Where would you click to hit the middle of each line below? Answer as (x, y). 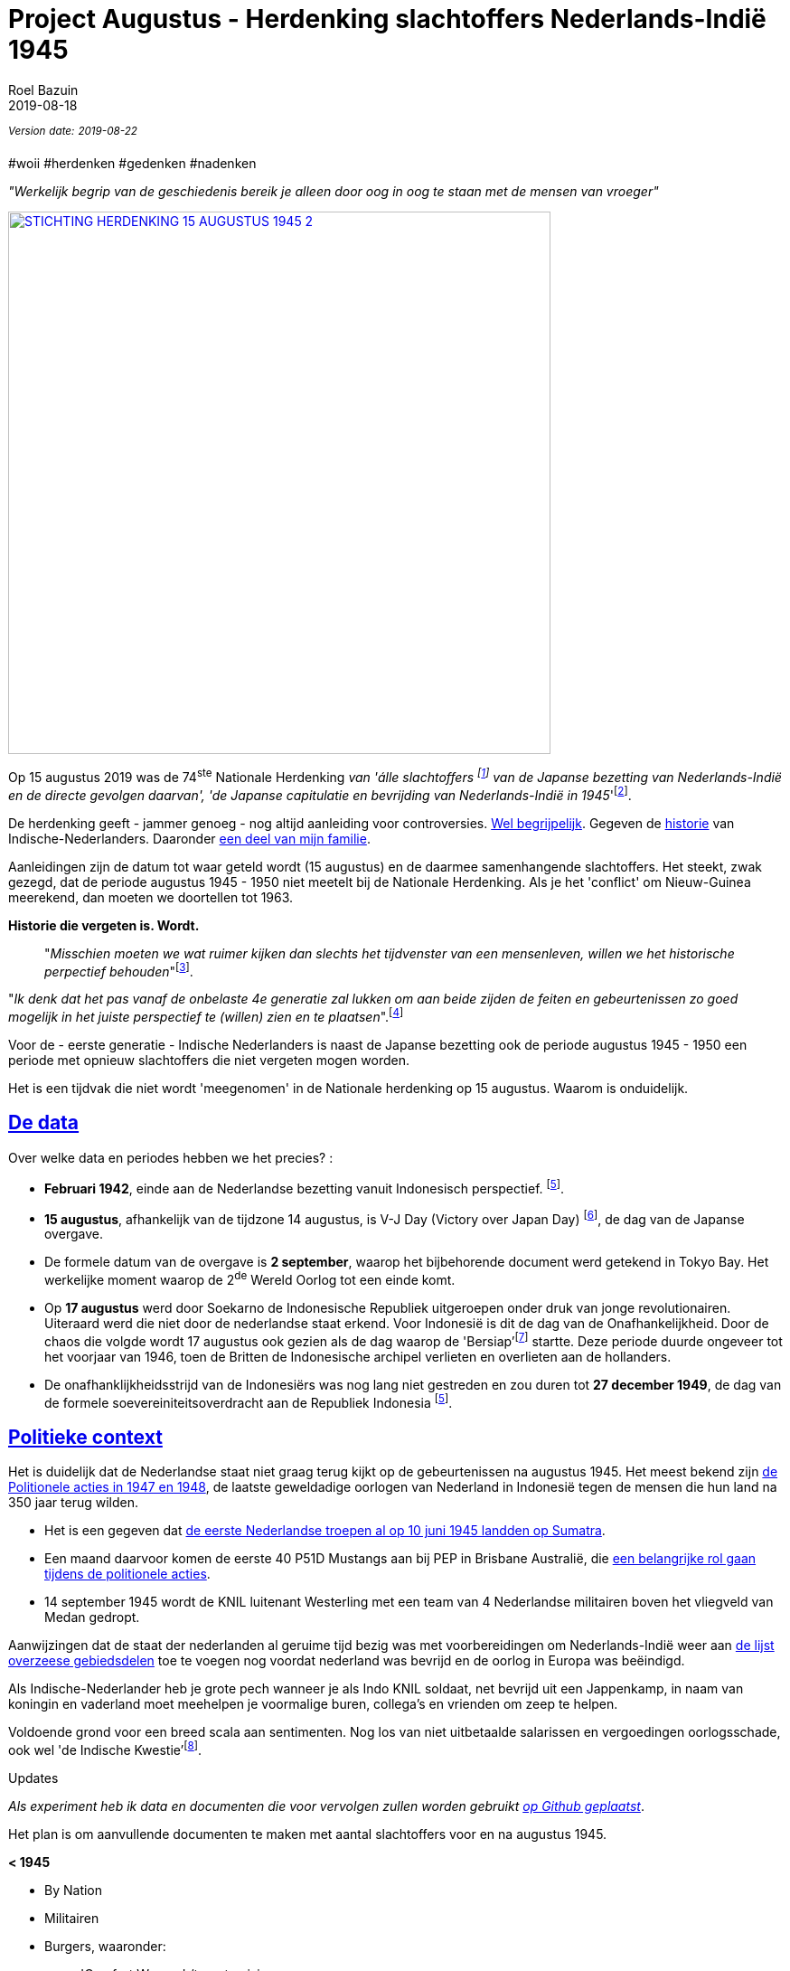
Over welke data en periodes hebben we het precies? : (171, 1157)
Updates (33, 1778)
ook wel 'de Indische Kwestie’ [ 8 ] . (105, 1749)
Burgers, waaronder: (105, 1946)
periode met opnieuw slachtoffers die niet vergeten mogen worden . (209, 1061)
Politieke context (85, 1437)
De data (44, 1123)
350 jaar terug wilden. (73, 1502)
